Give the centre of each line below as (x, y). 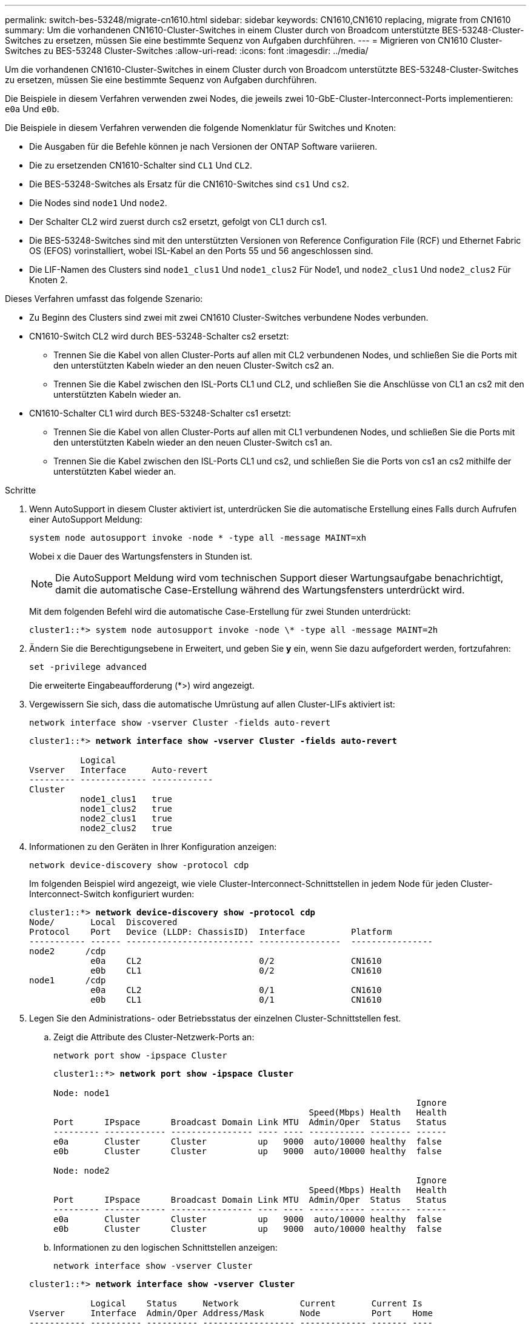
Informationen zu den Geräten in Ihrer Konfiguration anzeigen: (153, 847)
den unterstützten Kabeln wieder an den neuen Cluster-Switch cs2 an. (194, 365)
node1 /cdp (68, 980)
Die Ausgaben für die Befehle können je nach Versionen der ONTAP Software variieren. (203, 146)
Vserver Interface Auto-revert (119, 770)
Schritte (21, 490)
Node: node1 (82, 1093)
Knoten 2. (48, 280)
